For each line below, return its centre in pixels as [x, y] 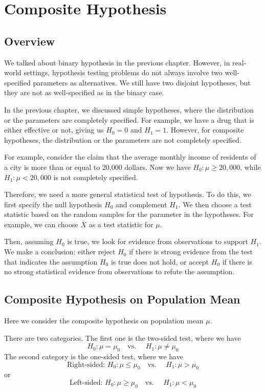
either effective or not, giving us [54, 130]
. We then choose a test [215, 204]
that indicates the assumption [51, 261]
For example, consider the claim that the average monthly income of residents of [130, 157]
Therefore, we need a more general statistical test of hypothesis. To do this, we [128, 194]
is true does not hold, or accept [160, 261]
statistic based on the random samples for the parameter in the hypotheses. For [129, 214]
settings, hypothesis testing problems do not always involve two [123, 72]
